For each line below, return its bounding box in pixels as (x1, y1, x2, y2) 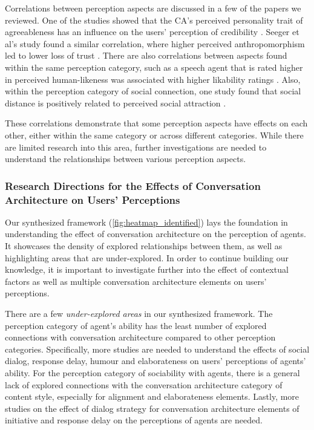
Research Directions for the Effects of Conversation (5, 178, 261, 193)
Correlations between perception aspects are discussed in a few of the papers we (5, 2, 301, 14)
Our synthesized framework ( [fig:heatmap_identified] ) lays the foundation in (5, 215, 288, 228)
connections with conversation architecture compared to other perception (5, 331, 276, 344)
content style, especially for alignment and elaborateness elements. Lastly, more (5, 390, 299, 403)
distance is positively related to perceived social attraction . (5, 96, 226, 109)
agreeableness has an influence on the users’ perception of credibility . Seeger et (5, 25, 299, 38)
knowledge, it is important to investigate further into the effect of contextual (5, 263, 289, 276)
